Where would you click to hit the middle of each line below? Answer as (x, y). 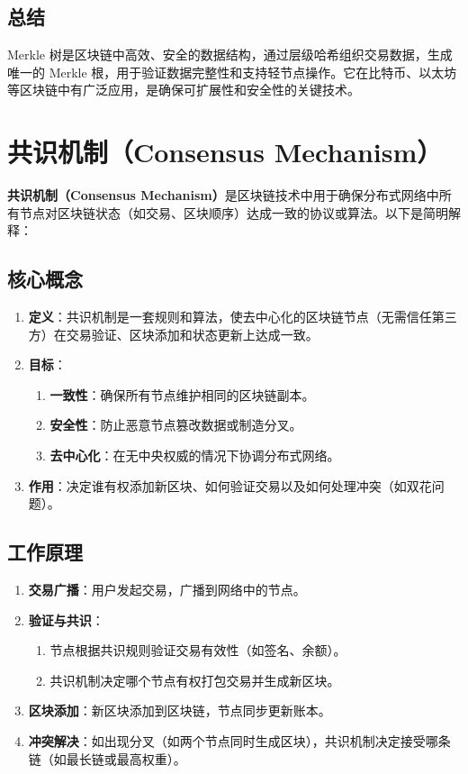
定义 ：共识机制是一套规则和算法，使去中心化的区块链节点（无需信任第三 (243, 317)
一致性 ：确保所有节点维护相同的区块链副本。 (182, 394)
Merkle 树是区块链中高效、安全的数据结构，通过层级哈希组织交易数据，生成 (230, 55)
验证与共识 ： (66, 619)
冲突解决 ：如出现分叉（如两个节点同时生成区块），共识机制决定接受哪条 (239, 741)
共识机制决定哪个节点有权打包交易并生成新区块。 (195, 680)
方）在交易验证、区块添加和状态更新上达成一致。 (173, 334)
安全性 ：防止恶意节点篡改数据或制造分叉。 (176, 425)
